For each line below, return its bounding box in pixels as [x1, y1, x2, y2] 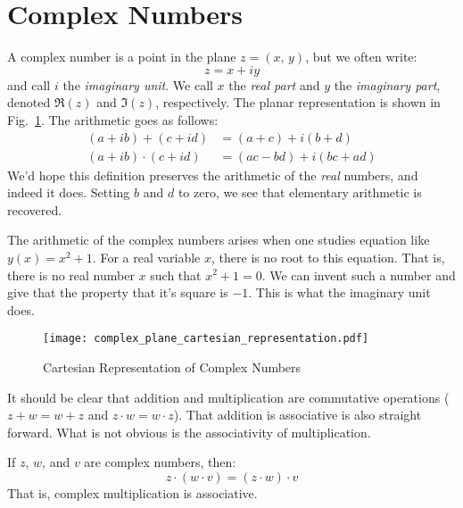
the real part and [228, 75, 320, 94]
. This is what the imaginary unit [248, 283, 431, 302]
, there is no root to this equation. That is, [211, 247, 445, 266]
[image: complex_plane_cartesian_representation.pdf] [43, 332, 369, 346]
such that [150, 265, 202, 284]
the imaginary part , [334, 75, 441, 94]
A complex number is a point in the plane [7, 47, 236, 66]
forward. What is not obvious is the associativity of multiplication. [7, 422, 371, 441]
